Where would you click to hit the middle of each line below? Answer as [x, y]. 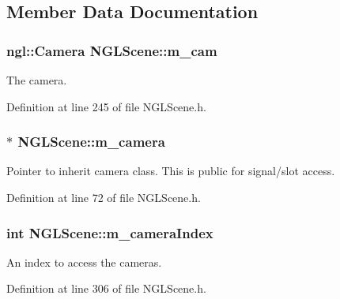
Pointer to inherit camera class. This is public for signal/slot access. [171, 171]
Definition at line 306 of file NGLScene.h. [106, 288]
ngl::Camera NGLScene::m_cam [112, 50]
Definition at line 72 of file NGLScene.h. [104, 197]
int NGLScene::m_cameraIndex [110, 232]
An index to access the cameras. [84, 262]
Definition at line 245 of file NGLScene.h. [106, 106]
